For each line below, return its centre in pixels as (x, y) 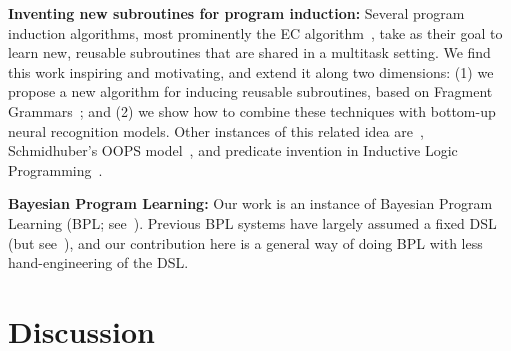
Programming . (55, 169)
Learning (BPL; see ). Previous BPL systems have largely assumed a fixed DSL (252, 222)
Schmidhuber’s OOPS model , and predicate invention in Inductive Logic (233, 150)
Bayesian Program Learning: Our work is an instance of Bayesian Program (250, 203)
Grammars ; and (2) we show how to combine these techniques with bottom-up (252, 110)
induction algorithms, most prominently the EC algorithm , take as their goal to (255, 32)
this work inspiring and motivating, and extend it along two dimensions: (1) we (251, 71)
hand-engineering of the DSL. (98, 262)
